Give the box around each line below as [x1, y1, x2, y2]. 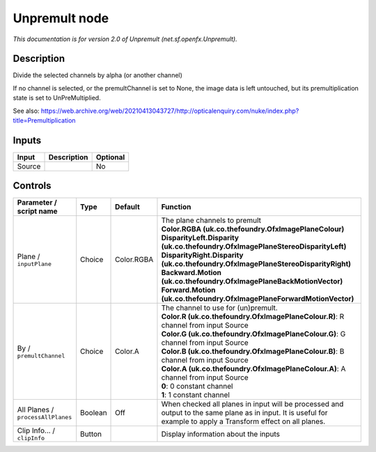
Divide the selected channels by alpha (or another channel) [13, 71, 182, 79]
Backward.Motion [161, 268, 222, 278]
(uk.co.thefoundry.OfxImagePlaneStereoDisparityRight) [161, 259, 352, 269]
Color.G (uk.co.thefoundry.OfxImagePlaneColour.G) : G [161, 329, 346, 339]
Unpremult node [13, 10, 109, 26]
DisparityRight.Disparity [161, 251, 244, 260]
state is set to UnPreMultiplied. [13, 94, 101, 102]
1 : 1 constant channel [161, 390, 230, 400]
